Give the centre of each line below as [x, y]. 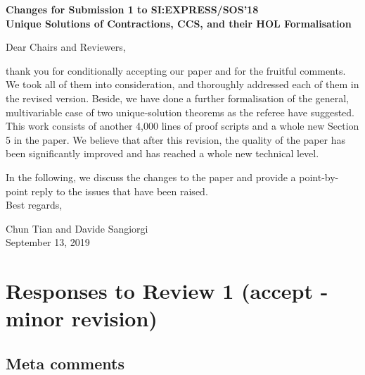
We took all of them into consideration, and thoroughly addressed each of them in [182, 84]
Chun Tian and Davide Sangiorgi [77, 228]
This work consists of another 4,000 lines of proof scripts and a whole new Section [182, 126]
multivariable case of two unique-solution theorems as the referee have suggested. [180, 112]
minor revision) [82, 318]
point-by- [319, 177]
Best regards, [34, 205]
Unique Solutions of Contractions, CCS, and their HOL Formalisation [179, 23]
